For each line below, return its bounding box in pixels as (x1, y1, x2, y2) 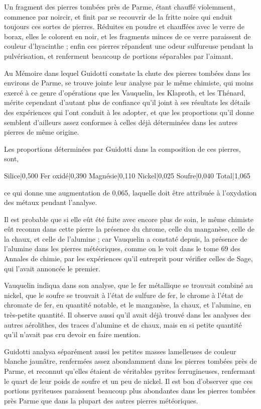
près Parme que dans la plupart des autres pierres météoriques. (4, 395, 198, 405)
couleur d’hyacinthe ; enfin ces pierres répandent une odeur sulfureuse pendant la (4, 41, 253, 51)
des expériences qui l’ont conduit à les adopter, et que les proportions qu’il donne (4, 107, 254, 117)
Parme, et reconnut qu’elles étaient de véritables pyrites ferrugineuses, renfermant (4, 366, 255, 376)
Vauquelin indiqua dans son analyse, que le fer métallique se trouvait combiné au (4, 280, 253, 290)
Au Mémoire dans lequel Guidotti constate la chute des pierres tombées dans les (4, 67, 250, 78)
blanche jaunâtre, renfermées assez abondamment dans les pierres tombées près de (4, 356, 257, 366)
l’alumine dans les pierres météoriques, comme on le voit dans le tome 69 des (4, 243, 240, 254)
